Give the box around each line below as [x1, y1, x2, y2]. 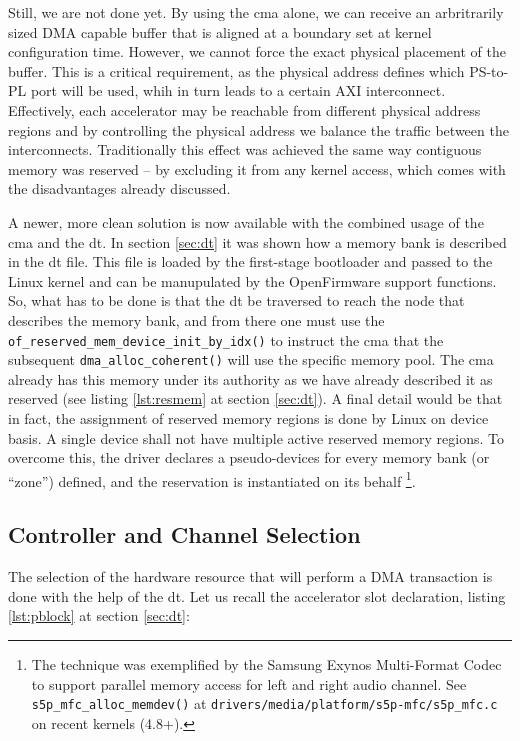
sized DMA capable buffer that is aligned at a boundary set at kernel [8, 21, 432, 42]
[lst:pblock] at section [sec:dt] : [8, 605, 190, 626]
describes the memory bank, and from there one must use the [8, 309, 385, 330]
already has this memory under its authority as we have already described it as [8, 368, 493, 389]
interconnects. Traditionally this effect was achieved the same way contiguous [8, 139, 482, 160]
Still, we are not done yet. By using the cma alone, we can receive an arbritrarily [8, 2, 504, 22]
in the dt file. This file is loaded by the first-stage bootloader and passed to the [8, 251, 493, 272]
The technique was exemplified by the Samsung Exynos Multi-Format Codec [31, 654, 502, 675]
